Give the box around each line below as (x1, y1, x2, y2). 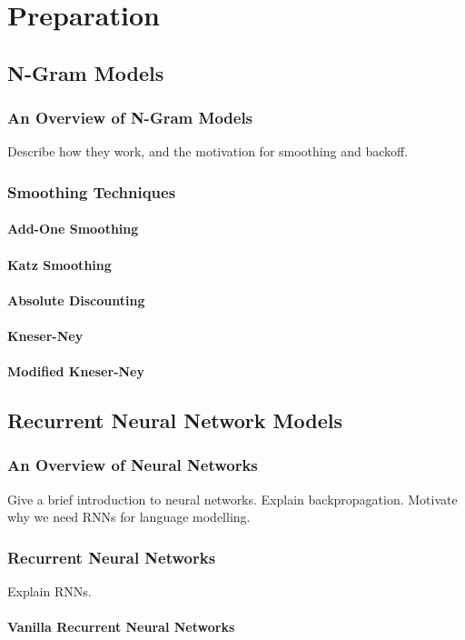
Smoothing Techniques (7, 180, 176, 203)
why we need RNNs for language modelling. (7, 507, 251, 526)
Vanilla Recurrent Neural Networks (7, 617, 235, 636)
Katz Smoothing (7, 255, 112, 274)
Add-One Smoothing (7, 219, 139, 238)
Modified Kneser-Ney (7, 362, 144, 381)
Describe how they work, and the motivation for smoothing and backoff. (7, 142, 409, 161)
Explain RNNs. (7, 582, 92, 601)
